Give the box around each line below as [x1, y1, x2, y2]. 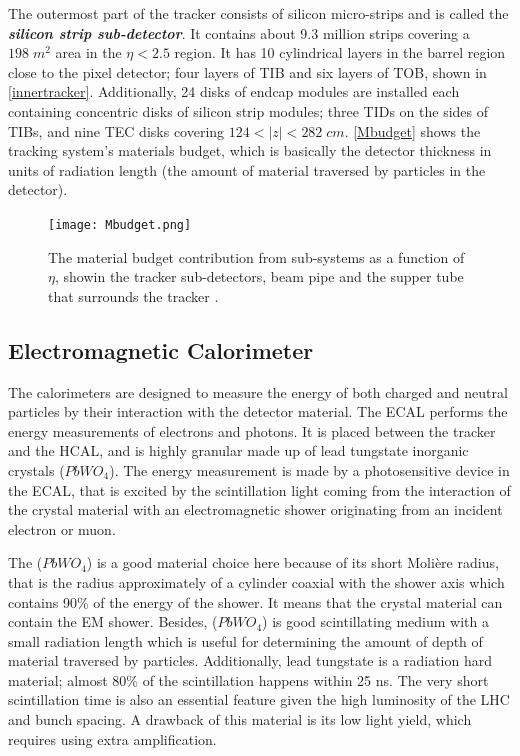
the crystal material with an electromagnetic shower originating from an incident [8, 499, 503, 520]
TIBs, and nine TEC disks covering [8, 120, 225, 141]
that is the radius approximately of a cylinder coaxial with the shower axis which [8, 571, 505, 592]
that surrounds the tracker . [48, 285, 219, 306]
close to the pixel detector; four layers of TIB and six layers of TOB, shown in [8, 61, 487, 82]
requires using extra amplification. [8, 728, 217, 749]
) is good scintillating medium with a [262, 611, 489, 632]
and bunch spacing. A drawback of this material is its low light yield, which [8, 709, 472, 730]
